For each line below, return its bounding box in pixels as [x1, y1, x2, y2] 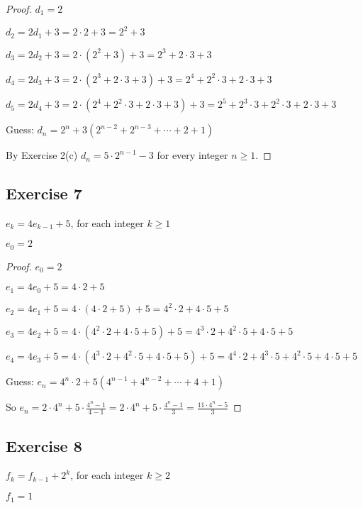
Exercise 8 [6, 434, 82, 456]
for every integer [157, 148, 228, 162]
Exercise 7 [6, 182, 82, 204]
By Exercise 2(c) [6, 148, 78, 162]
